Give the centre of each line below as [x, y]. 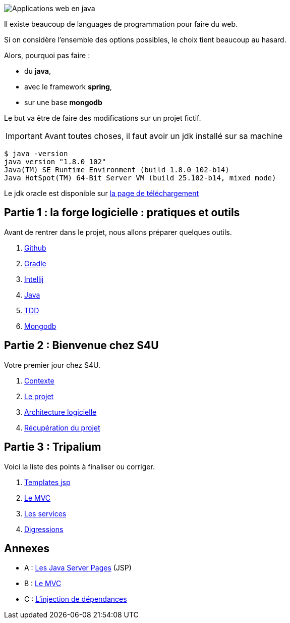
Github [35, 248]
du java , [38, 71]
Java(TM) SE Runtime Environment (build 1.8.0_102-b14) [117, 170]
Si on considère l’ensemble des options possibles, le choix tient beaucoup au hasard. [145, 40]
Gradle [35, 263]
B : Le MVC [43, 584]
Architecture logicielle [61, 412]
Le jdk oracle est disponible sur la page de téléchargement [102, 193]
